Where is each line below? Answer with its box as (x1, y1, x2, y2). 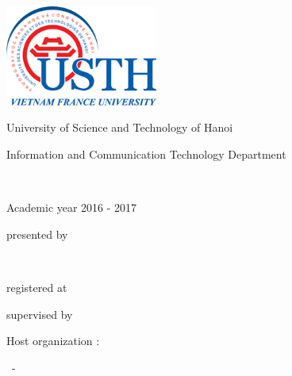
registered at (6, 278, 67, 295)
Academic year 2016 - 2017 (6, 199, 137, 216)
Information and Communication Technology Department (6, 145, 286, 162)
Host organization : (6, 332, 100, 349)
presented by (6, 225, 68, 242)
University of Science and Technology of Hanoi (6, 119, 233, 136)
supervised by (6, 305, 73, 322)
